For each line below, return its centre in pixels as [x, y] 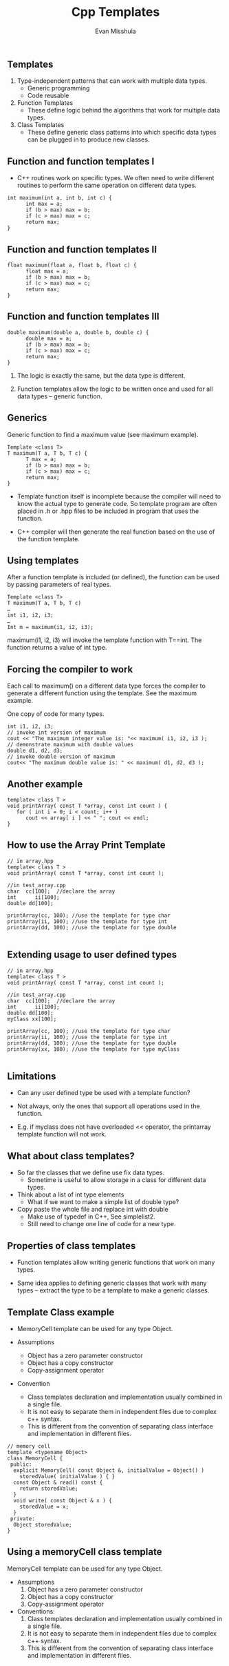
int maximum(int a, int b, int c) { [59, 198]
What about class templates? [71, 1156]
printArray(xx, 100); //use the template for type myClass [94, 1049]
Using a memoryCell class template [85, 1552]
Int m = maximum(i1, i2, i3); [51, 628]
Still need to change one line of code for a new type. [101, 1224]
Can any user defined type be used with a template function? [103, 1093]
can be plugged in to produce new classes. [88, 139]
